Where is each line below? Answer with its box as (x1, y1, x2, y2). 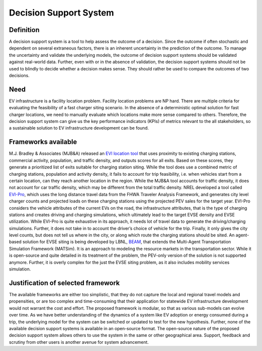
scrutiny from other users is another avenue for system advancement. (9, 339, 149, 345)
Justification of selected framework (9, 279, 120, 287)
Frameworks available (9, 138, 77, 146)
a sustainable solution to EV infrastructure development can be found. (9, 125, 149, 131)
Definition (9, 26, 40, 34)
